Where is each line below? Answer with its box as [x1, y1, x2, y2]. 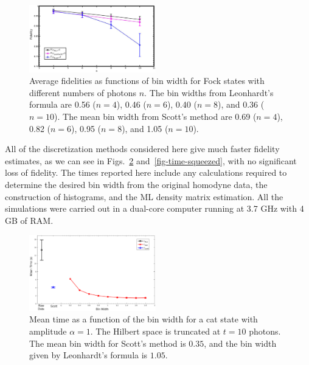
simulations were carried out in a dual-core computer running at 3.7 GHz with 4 [5, 202, 304, 215]
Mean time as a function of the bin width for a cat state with [29, 313, 258, 325]
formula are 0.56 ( [29, 98, 96, 111]
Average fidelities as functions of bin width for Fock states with [29, 74, 265, 87]
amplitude [29, 325, 67, 338]
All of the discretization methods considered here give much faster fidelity [5, 142, 280, 155]
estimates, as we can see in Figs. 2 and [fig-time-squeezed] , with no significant [5, 154, 297, 167]
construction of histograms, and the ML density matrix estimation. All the [5, 190, 283, 203]
